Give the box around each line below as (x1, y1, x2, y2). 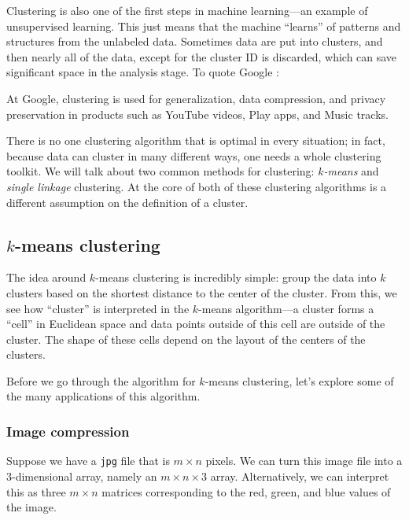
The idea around (6, 269, 87, 286)
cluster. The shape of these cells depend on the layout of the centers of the (6, 330, 366, 347)
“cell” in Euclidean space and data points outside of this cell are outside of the (6, 315, 385, 332)
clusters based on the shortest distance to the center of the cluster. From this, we (6, 284, 397, 301)
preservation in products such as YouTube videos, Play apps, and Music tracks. (6, 105, 389, 122)
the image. (6, 499, 57, 515)
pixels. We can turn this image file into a (205, 452, 403, 469)
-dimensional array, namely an (12, 467, 157, 484)
